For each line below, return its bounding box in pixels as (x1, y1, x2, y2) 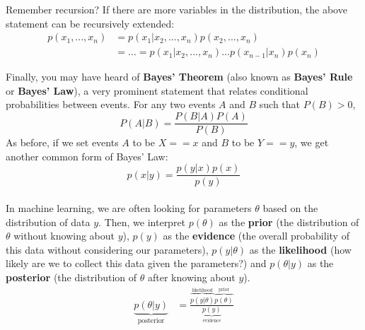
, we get (294, 135, 329, 150)
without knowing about (13, 228, 115, 243)
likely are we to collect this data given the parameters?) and (6, 256, 267, 271)
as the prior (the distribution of (219, 214, 359, 229)
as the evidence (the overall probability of (163, 228, 349, 243)
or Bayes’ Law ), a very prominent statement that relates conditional (6, 83, 308, 98)
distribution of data (6, 214, 91, 229)
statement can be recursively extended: (6, 16, 175, 30)
